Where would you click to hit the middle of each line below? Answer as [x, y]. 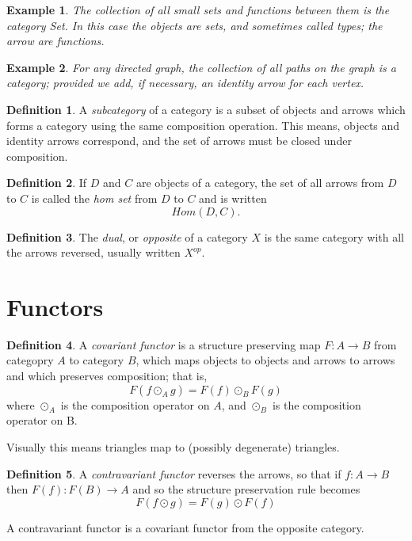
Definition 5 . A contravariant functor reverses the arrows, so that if [174, 473]
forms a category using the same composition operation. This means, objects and [203, 125]
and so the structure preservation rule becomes [246, 489]
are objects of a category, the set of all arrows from [260, 183]
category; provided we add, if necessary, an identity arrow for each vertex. [185, 83]
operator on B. [42, 420]
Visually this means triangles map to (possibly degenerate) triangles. [173, 447]
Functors [55, 306]
